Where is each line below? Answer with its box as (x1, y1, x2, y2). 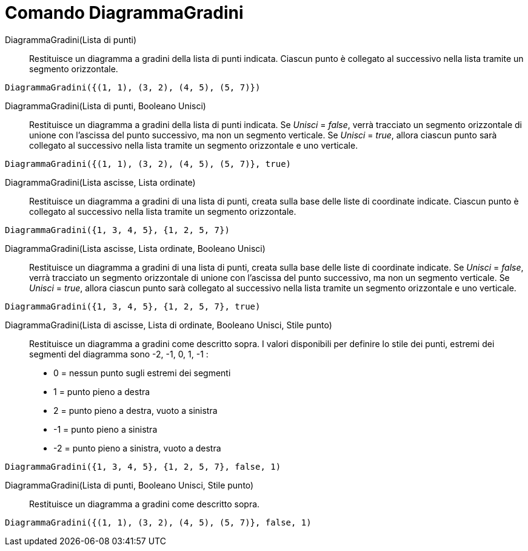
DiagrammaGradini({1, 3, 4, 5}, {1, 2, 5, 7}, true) (5, 301, 261, 311)
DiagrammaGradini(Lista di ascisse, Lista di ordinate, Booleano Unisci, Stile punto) (5, 319, 332, 330)
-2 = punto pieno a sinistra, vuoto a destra (53, 442, 221, 453)
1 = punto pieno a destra (53, 386, 150, 397)
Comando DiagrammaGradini (5, 2, 244, 23)
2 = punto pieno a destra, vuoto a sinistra (53, 405, 218, 416)
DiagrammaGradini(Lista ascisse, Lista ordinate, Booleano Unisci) (5, 243, 266, 254)
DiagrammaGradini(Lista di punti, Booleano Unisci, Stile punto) (5, 479, 254, 490)
